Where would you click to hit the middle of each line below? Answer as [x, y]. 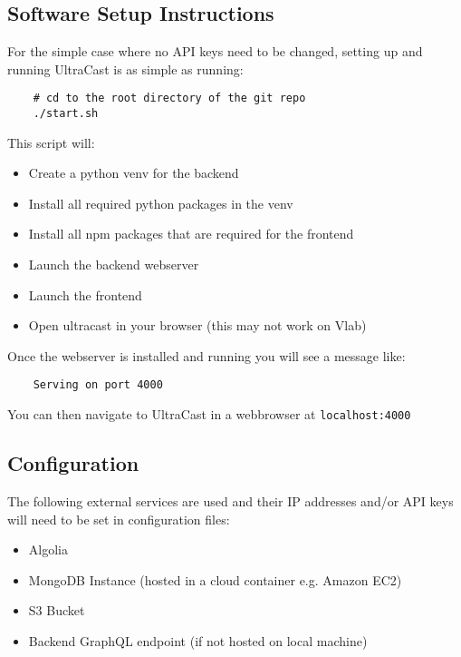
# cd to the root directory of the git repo [169, 98]
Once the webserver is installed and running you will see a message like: [206, 355]
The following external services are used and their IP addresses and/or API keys [230, 500]
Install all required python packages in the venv [161, 203]
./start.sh [66, 114]
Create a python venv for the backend [134, 173]
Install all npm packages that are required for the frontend [191, 234]
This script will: [51, 142]
